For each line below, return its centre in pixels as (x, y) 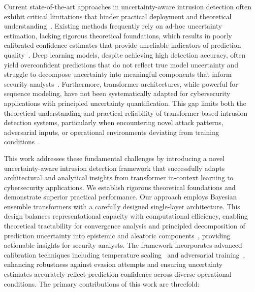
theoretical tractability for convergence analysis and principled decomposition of (125, 226)
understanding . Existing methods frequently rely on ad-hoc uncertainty (113, 26)
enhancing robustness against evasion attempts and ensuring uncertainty (113, 264)
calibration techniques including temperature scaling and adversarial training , (125, 254)
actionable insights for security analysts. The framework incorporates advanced (123, 245)
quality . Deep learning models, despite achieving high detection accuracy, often (125, 54)
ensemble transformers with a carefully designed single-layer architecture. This (122, 206)
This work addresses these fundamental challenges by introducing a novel (114, 158)
